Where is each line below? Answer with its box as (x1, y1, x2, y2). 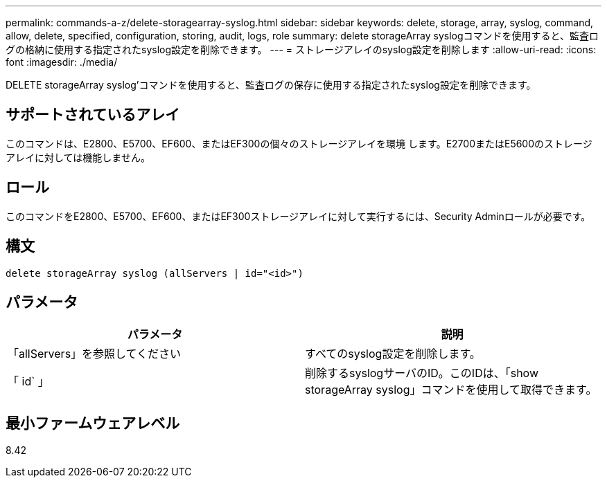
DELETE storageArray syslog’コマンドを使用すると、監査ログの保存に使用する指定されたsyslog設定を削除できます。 (6, 79, 536, 91)
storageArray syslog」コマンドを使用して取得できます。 (305, 383, 597, 397)
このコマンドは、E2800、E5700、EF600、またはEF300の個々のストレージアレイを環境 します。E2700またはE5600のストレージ (6, 137, 592, 149)
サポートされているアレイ (6, 106, 180, 124)
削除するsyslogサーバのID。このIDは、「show (305, 366, 538, 381)
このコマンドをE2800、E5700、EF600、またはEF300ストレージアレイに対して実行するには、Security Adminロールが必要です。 (6, 210, 591, 222)
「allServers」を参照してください (8, 347, 182, 361)
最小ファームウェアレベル (6, 414, 180, 432)
